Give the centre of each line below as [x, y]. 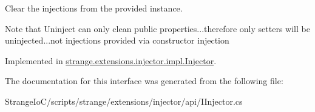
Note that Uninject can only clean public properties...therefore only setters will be [157, 28]
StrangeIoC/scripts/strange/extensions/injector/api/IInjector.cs [124, 101]
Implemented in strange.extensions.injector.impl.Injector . [111, 60]
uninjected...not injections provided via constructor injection [117, 40]
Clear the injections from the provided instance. [94, 8]
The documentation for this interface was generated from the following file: [144, 81]
